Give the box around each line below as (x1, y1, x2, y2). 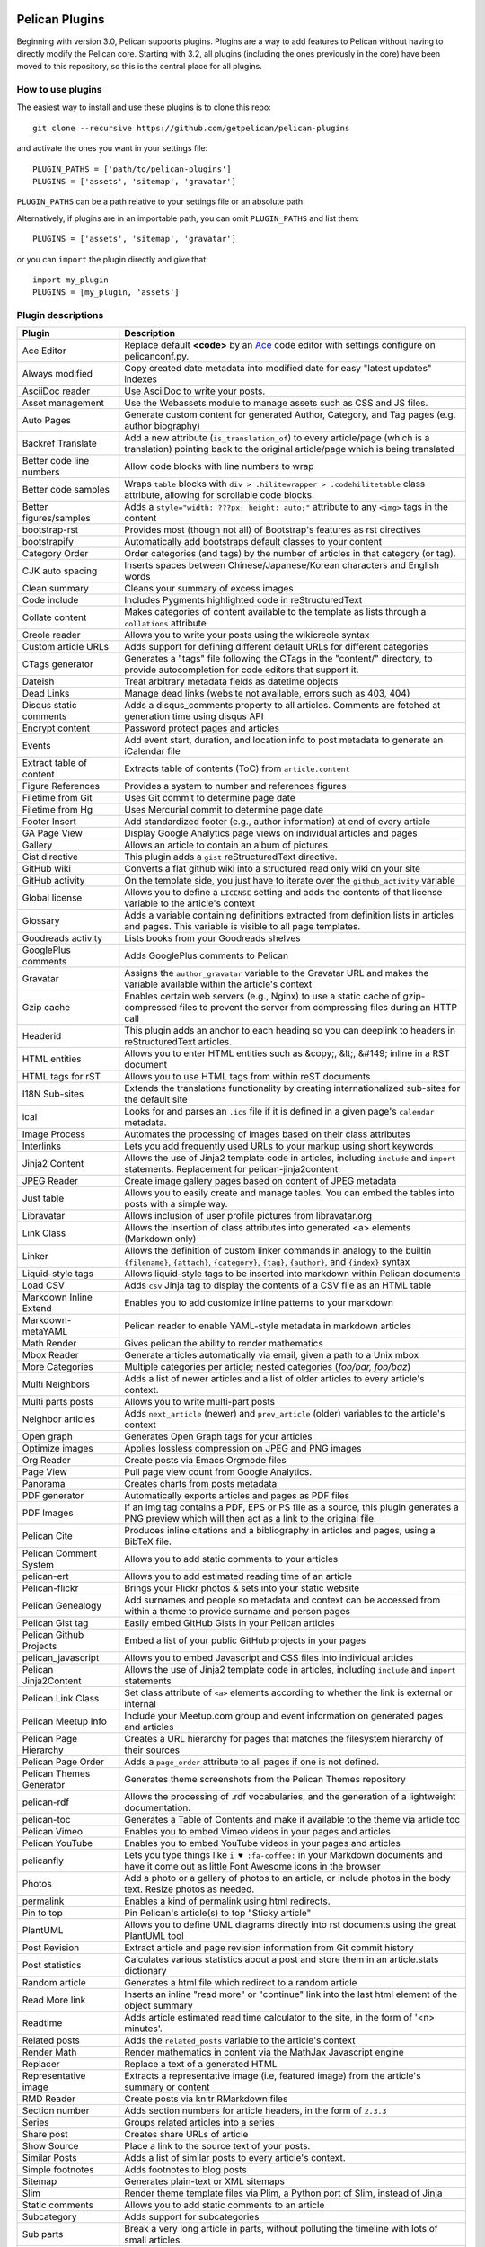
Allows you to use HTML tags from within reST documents (124, 1070, 371, 1083)
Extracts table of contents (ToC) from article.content (124, 762, 350, 775)
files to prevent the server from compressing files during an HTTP (179, 1001, 458, 1014)
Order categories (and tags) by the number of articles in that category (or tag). (124, 547, 457, 560)
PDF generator (22, 1489, 84, 1502)
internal (124, 1698, 156, 1710)
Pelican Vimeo (22, 1825, 84, 1838)
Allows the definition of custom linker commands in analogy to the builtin (124, 1245, 432, 1257)
